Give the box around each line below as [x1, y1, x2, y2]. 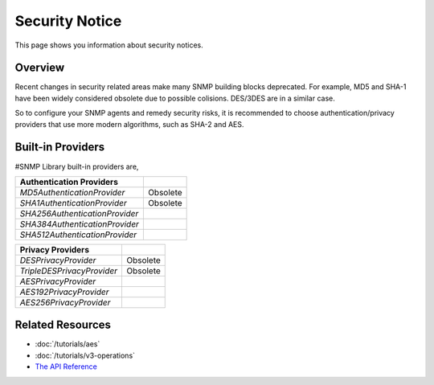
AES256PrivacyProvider [19, 297, 111, 308]
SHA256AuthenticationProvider [19, 207, 139, 219]
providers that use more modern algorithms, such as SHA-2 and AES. [14, 119, 244, 129]
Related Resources [14, 318, 112, 332]
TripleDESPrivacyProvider [19, 265, 118, 276]
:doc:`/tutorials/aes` [35, 339, 100, 349]
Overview [14, 61, 65, 75]
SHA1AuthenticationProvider [19, 197, 128, 208]
